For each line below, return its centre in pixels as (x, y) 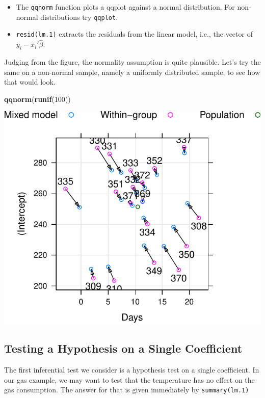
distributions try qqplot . (79, 17)
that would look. (30, 82)
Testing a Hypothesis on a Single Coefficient (123, 348)
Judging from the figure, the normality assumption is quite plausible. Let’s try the (132, 61)
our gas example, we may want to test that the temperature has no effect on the (129, 379)
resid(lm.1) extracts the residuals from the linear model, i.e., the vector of (134, 34)
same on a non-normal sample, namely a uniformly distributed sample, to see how (132, 72)
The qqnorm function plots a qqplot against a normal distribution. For (125, 7)
